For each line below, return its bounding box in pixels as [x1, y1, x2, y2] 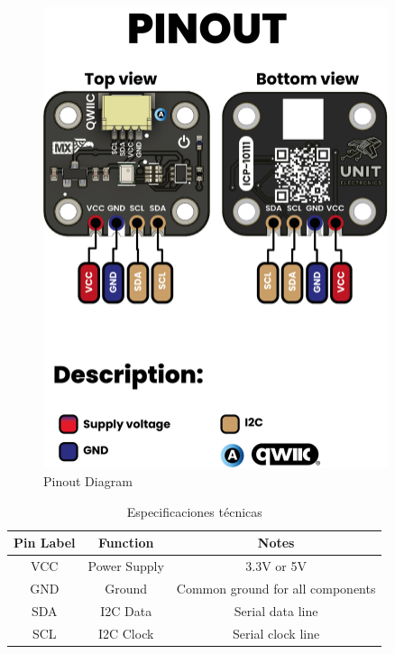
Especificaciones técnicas [126, 502, 262, 520]
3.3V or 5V [245, 557, 307, 576]
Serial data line [234, 601, 318, 620]
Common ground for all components [176, 578, 376, 597]
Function [97, 533, 154, 552]
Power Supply [87, 557, 164, 576]
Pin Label [14, 533, 76, 552]
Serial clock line [233, 623, 320, 642]
